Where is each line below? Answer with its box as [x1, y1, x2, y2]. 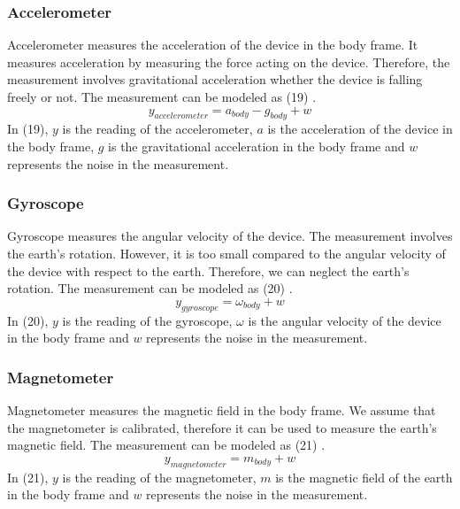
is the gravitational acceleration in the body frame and [108, 136, 405, 155]
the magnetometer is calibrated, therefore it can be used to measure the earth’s [7, 418, 437, 436]
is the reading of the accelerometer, [62, 120, 253, 138]
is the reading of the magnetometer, [62, 467, 257, 486]
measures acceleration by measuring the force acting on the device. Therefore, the [7, 52, 450, 71]
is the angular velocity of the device [248, 311, 441, 329]
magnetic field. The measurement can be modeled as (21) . [7, 436, 326, 454]
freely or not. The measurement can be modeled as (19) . [7, 88, 317, 105]
